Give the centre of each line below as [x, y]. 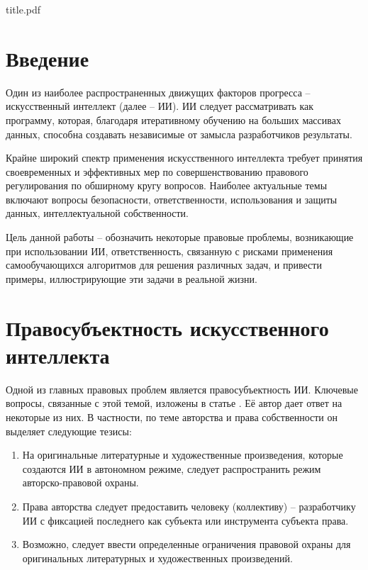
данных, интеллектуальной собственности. [97, 213]
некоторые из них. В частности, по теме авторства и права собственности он [172, 417]
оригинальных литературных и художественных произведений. [157, 558]
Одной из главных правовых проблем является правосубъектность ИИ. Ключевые [182, 389]
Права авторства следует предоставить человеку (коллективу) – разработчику [189, 506]
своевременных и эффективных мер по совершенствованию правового [157, 171]
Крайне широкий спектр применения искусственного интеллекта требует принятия [184, 158]
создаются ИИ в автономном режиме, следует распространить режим [172, 468]
